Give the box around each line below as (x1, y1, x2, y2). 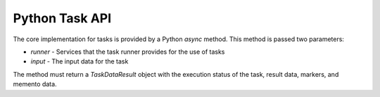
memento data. (13, 80, 57, 89)
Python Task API (13, 10, 112, 26)
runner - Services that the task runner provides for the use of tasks (30, 47, 225, 56)
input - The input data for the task (30, 57, 129, 66)
